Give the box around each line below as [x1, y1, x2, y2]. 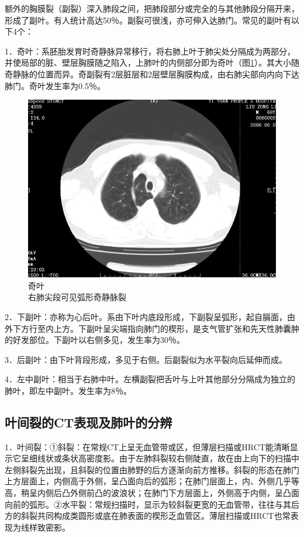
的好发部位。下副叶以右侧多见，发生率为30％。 [5, 334, 185, 346]
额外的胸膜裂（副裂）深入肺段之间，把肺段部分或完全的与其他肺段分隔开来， [5, 2, 299, 14]
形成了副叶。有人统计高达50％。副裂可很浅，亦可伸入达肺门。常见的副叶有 [5, 13, 291, 26]
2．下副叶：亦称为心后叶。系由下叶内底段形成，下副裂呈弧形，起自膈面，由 [5, 310, 295, 322]
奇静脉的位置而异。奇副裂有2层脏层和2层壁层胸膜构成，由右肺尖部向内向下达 [5, 67, 299, 80]
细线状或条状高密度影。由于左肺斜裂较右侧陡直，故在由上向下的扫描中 [29, 452, 299, 464]
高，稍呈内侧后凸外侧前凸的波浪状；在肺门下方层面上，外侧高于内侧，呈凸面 [5, 487, 299, 499]
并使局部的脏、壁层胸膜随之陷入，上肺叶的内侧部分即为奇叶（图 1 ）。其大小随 [5, 56, 299, 69]
